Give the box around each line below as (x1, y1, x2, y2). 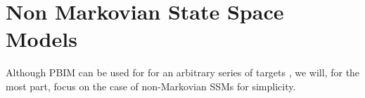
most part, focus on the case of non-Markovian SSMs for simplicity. (6, 78, 296, 93)
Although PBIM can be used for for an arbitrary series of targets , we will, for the (6, 65, 360, 80)
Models (6, 24, 77, 53)
